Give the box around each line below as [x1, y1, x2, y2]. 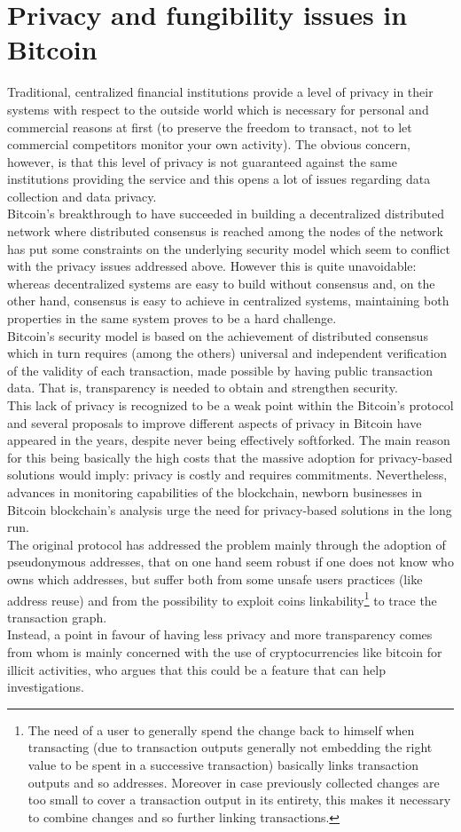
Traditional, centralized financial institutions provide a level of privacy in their [7, 83, 434, 101]
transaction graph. [7, 607, 107, 626]
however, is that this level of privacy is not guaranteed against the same [7, 152, 397, 170]
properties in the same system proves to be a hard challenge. [7, 309, 337, 328]
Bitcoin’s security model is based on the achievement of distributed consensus [7, 326, 428, 345]
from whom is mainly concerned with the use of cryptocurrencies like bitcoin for [7, 642, 442, 661]
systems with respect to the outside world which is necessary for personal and [7, 99, 429, 118]
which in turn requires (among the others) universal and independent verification [7, 344, 447, 362]
